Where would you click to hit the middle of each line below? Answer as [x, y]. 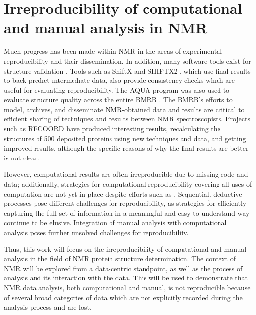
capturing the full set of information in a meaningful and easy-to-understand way [127, 213]
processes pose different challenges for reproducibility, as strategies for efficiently [125, 203]
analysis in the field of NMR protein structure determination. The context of [120, 258]
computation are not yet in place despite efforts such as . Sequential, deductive [123, 193]
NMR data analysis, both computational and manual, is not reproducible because [127, 287]
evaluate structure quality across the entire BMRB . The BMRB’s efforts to [118, 99]
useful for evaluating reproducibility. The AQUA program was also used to [117, 90]
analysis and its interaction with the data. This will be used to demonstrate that [126, 278]
